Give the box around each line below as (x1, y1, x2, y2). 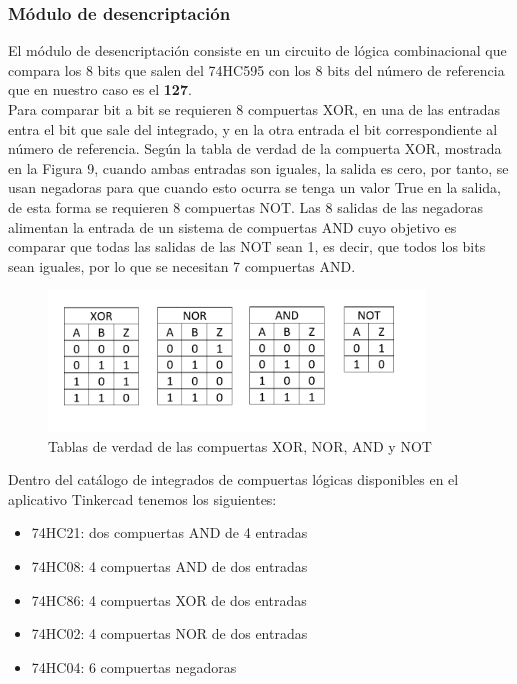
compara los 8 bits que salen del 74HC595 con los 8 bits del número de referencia (8, 59, 505, 80)
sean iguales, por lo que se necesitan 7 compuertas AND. (8, 255, 356, 276)
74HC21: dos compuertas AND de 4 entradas (31, 522, 308, 543)
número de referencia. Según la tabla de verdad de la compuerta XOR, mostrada (8, 138, 502, 159)
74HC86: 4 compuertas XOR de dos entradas (31, 589, 307, 610)
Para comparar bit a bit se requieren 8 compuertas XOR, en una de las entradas (8, 99, 501, 119)
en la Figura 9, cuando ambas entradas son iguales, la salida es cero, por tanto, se (8, 157, 509, 178)
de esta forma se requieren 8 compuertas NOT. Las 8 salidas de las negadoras (8, 196, 483, 217)
